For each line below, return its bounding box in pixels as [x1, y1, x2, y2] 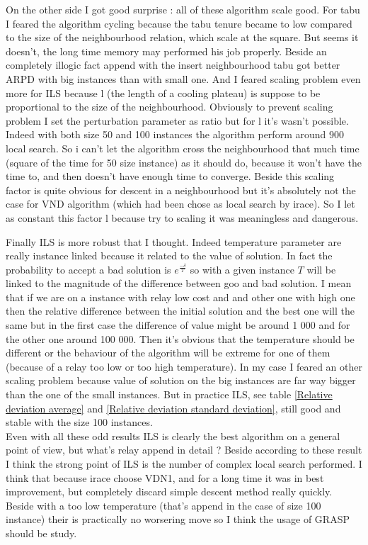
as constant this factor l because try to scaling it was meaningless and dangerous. [6, 210, 359, 225]
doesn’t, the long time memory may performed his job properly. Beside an [6, 43, 327, 58]
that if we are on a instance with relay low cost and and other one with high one [6, 289, 355, 304]
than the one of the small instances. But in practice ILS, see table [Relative [6, 387, 333, 402]
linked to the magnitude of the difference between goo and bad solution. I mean [6, 276, 352, 291]
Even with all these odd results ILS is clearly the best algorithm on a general [6, 428, 340, 443]
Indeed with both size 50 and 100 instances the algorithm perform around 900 [6, 127, 344, 142]
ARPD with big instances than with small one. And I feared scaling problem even [6, 71, 361, 86]
